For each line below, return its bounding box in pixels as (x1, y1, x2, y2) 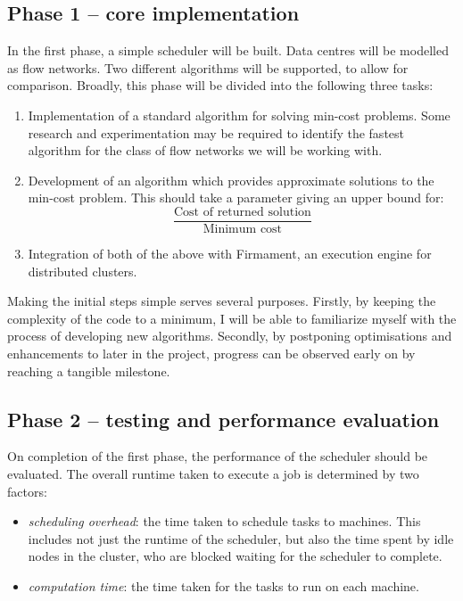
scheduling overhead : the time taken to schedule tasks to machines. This (28, 512, 421, 531)
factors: (7, 482, 47, 500)
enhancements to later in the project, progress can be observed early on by (7, 343, 416, 362)
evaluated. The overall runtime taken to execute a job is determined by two (7, 464, 419, 482)
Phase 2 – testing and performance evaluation (7, 405, 440, 432)
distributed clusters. (28, 261, 137, 280)
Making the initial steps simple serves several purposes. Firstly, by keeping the (7, 292, 436, 310)
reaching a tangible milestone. (7, 361, 170, 380)
